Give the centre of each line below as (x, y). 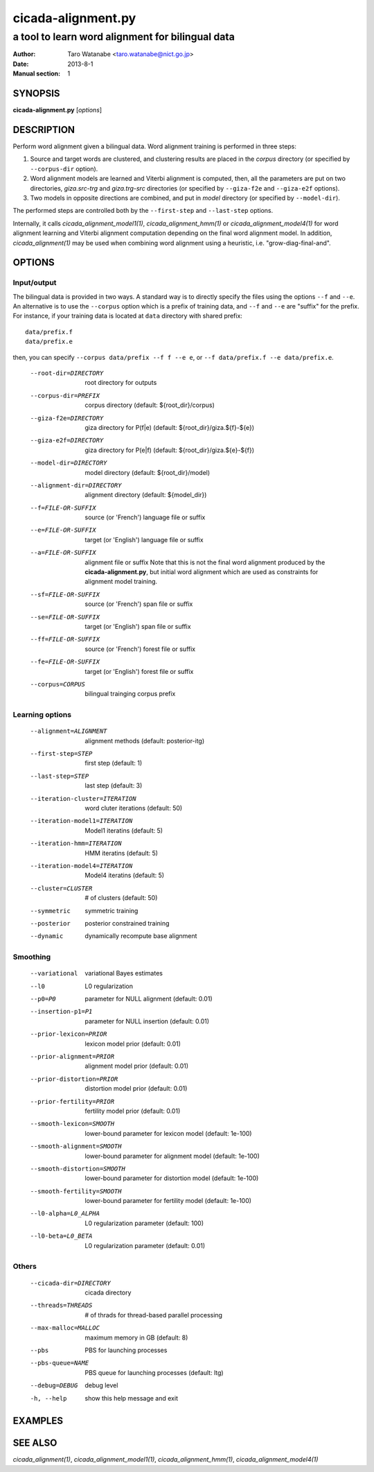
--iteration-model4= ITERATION (81, 866)
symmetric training (112, 910)
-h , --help (48, 1398)
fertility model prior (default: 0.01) (133, 1111)
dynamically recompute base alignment (141, 936)
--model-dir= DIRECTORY (69, 463)
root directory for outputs (121, 383)
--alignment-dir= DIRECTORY (76, 485)
